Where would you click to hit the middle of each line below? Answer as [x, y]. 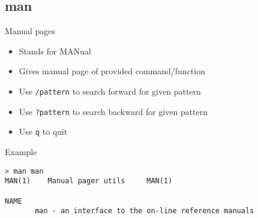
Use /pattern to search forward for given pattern [110, 91]
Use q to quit [43, 131]
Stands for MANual [55, 51]
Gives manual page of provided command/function [112, 71]
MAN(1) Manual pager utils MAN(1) [89, 181]
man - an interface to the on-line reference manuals [145, 211]
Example [21, 151]
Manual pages [30, 31]
